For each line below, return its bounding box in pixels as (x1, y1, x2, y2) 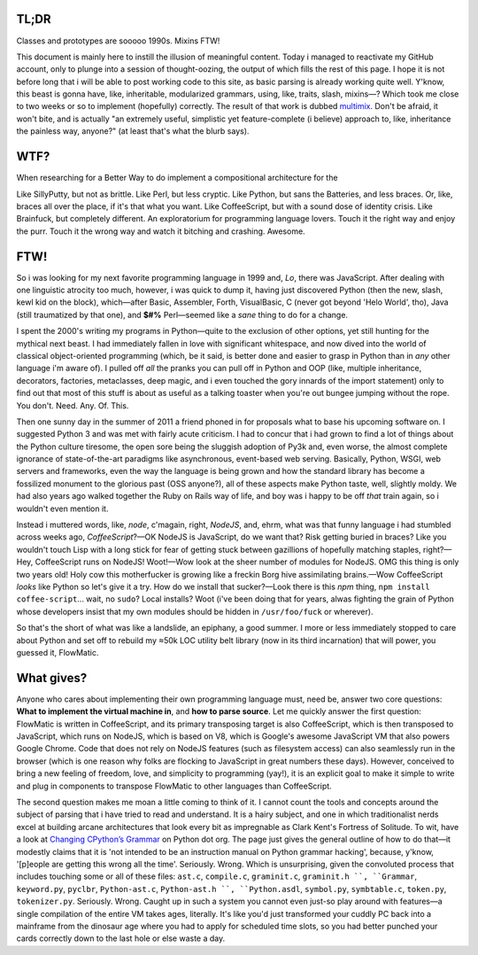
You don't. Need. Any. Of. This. (16, 400, 129, 411)
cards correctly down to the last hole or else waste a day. (16, 933, 226, 943)
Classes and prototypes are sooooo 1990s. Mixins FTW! (16, 35, 220, 46)
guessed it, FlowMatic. (16, 647, 99, 657)
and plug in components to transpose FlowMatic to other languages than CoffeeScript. (16, 780, 332, 791)
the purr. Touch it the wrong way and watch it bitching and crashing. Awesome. (16, 226, 305, 237)
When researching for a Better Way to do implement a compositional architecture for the (16, 173, 338, 183)
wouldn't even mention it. (16, 503, 109, 514)
